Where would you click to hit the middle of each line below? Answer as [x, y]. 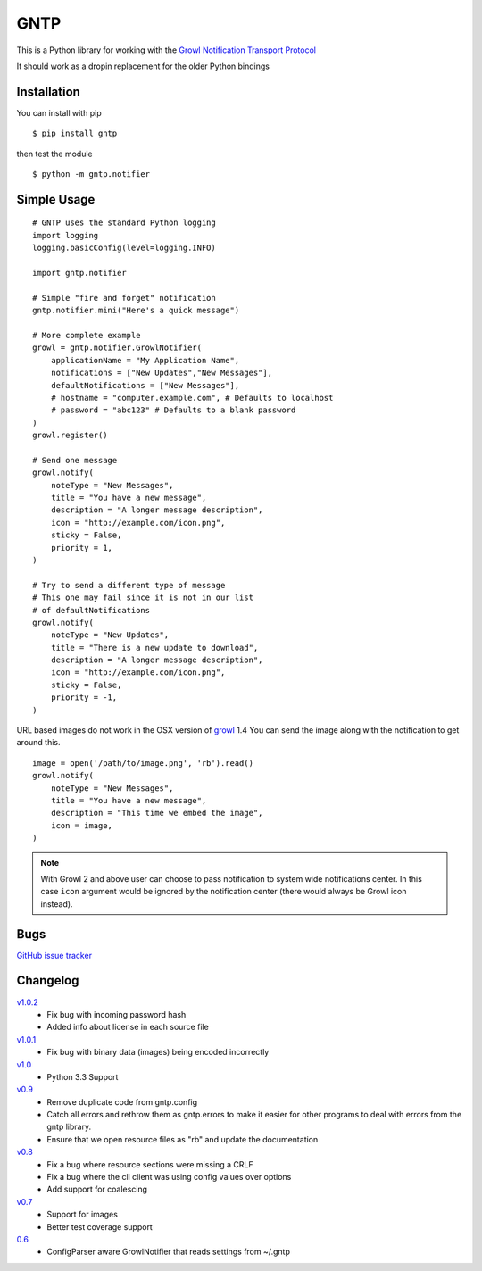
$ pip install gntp [75, 133]
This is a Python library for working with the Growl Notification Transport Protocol [166, 50]
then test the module [54, 154]
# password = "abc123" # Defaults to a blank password [173, 410]
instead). [57, 904]
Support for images [82, 1215]
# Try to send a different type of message [129, 585]
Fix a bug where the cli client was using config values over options [169, 1177]
